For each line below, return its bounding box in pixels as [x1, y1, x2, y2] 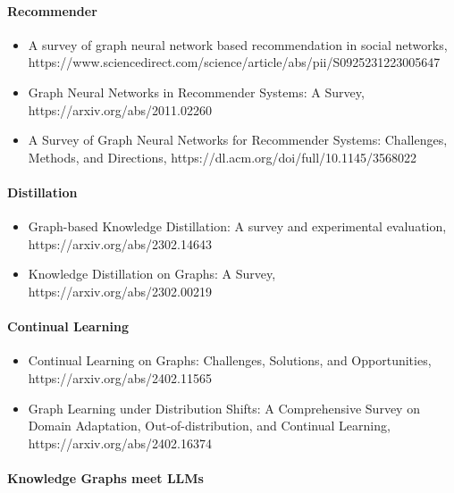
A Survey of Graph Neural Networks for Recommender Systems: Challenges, [28, 130, 448, 149]
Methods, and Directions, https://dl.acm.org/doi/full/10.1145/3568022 [28, 147, 416, 166]
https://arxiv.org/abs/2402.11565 [28, 368, 213, 387]
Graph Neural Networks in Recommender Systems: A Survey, [28, 82, 365, 101]
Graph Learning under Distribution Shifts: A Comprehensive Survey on [28, 398, 420, 417]
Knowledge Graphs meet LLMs [7, 468, 204, 487]
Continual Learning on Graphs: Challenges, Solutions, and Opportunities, [28, 351, 432, 370]
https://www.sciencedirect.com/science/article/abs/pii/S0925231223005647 [28, 53, 441, 71]
